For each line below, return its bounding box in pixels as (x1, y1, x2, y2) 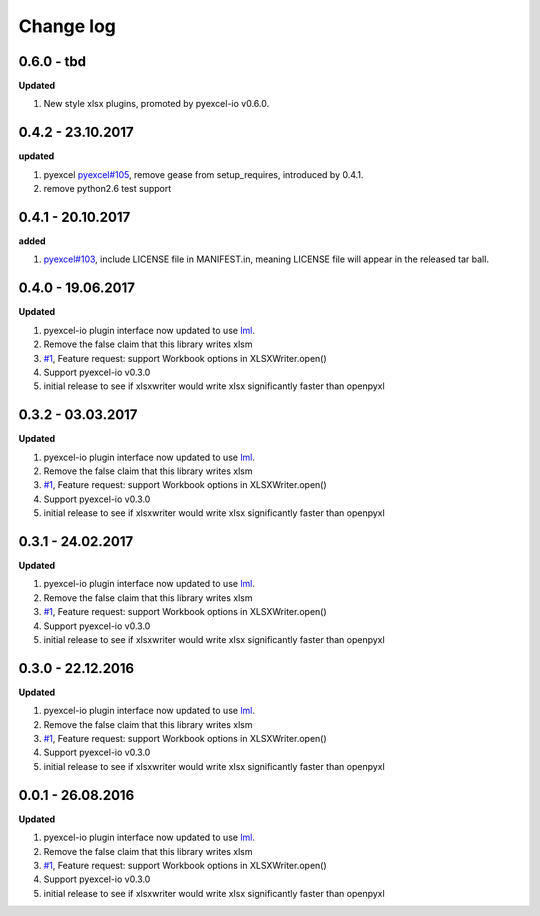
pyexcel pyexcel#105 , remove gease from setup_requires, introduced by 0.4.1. (43, 168, 364, 180)
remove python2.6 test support (43, 183, 172, 195)
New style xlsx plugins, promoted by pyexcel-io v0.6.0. (43, 98, 270, 110)
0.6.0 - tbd (18, 53, 87, 70)
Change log (18, 15, 117, 37)
